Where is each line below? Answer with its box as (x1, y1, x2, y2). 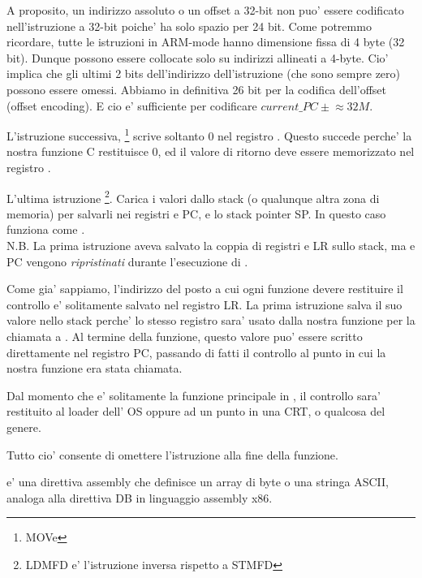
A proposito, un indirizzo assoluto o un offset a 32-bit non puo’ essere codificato (6, 2, 404, 18)
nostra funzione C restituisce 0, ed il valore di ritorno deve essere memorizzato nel (6, 143, 415, 160)
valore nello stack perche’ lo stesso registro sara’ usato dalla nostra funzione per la (6, 312, 416, 329)
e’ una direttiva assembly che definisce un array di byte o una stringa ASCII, (6, 473, 390, 490)
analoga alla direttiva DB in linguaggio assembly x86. (6, 489, 273, 506)
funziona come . (6, 221, 85, 238)
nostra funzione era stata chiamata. (6, 360, 183, 377)
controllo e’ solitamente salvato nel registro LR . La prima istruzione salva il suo (6, 295, 403, 313)
